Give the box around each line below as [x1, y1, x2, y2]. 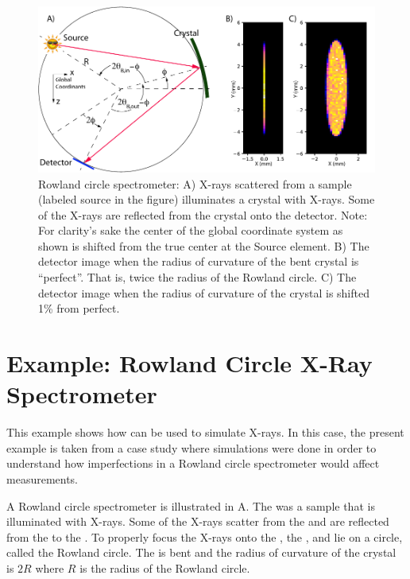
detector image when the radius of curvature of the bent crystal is [38, 253, 359, 270]
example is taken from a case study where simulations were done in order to [6, 439, 377, 456]
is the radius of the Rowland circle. [79, 559, 250, 576]
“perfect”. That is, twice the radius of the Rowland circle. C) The [38, 269, 357, 286]
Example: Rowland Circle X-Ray [6, 347, 373, 379]
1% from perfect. [38, 300, 120, 317]
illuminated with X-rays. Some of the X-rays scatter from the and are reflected [6, 513, 389, 530]
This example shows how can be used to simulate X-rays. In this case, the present [6, 424, 404, 441]
